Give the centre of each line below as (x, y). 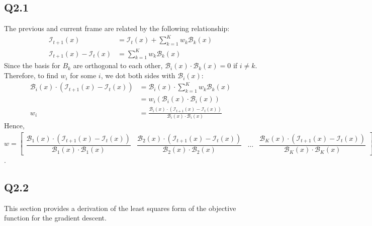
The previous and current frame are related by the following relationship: (117, 28)
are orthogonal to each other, (118, 65)
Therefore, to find (31, 75)
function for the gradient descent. (55, 218)
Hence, (14, 125)
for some (83, 75)
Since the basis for (32, 65)
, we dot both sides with (138, 75)
